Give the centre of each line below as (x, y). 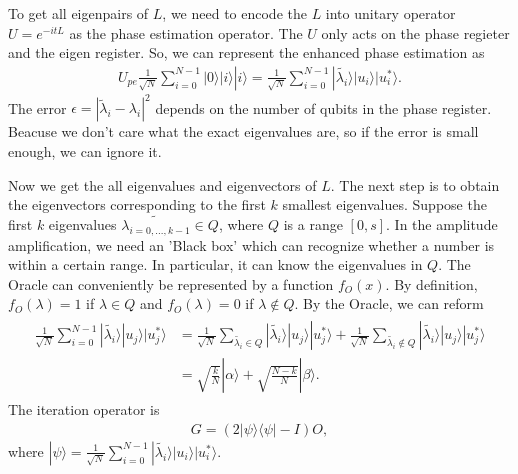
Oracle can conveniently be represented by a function (171, 283)
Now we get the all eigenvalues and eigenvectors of (162, 184)
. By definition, (431, 283)
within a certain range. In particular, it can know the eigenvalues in (215, 264)
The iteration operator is (84, 409)
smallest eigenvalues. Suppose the (384, 204)
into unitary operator (390, 13)
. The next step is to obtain (415, 184)
